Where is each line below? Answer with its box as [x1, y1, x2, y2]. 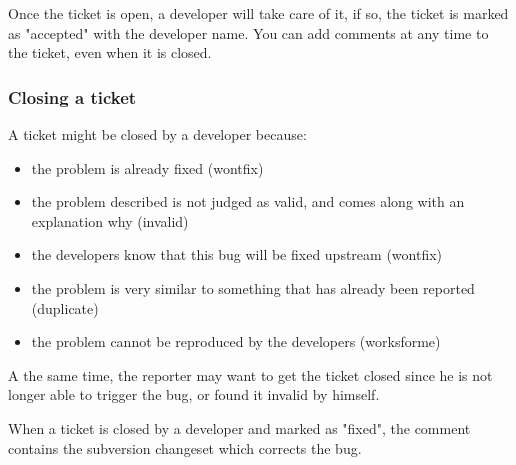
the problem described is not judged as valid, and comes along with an [31, 191, 465, 212]
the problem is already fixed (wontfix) [31, 157, 264, 178]
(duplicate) [31, 297, 99, 318]
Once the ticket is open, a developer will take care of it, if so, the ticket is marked [8, 3, 509, 23]
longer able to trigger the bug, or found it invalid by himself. [8, 384, 380, 405]
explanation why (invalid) [31, 210, 189, 231]
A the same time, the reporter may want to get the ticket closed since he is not [8, 364, 493, 385]
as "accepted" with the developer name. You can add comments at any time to [8, 22, 489, 43]
